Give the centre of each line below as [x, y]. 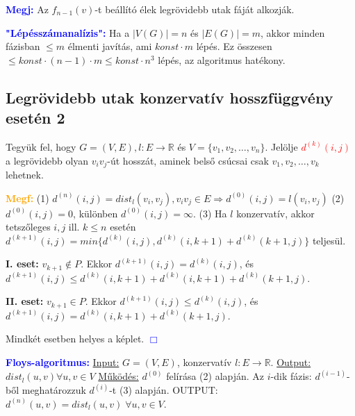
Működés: [118, 376]
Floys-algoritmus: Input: [63, 362]
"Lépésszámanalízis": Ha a [68, 32]
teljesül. [329, 240]
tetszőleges [28, 227]
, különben [96, 213]
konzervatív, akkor [275, 213]
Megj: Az [27, 9]
